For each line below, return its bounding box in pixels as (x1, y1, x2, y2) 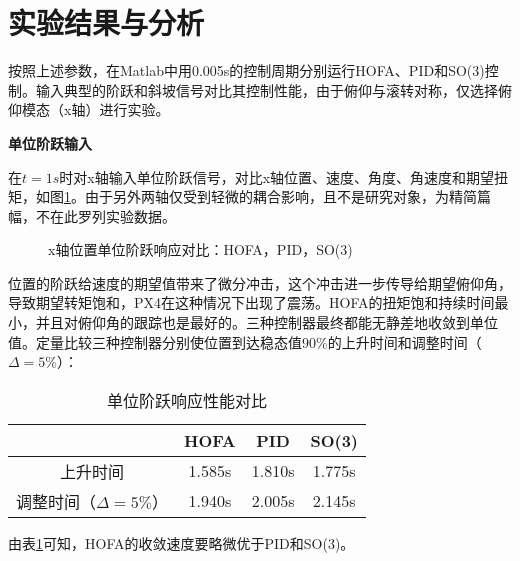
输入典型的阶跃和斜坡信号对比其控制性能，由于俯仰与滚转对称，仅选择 (35, 79, 498, 100)
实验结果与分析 (8, 2, 205, 43)
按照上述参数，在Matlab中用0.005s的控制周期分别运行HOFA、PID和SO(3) (8, 60, 485, 81)
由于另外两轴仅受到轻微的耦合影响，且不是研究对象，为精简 (84, 186, 477, 207)
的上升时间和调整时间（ (327, 331, 482, 352)
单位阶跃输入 (8, 132, 92, 153)
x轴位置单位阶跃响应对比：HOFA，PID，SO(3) (48, 239, 353, 260)
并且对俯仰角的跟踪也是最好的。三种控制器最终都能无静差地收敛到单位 (35, 312, 498, 333)
